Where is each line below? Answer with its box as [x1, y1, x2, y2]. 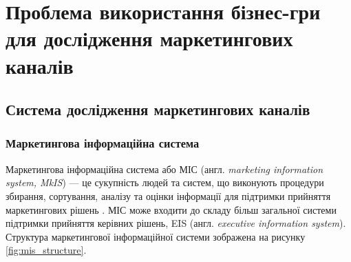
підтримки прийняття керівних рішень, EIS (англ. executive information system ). [6, 216, 346, 230]
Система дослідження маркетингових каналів [6, 99, 310, 120]
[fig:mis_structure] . [6, 243, 87, 257]
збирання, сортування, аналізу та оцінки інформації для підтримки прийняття [6, 188, 331, 203]
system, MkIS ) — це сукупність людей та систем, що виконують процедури [6, 175, 324, 190]
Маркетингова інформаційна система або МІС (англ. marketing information [6, 161, 323, 176]
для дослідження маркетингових [6, 24, 293, 52]
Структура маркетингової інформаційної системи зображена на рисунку [6, 229, 306, 243]
